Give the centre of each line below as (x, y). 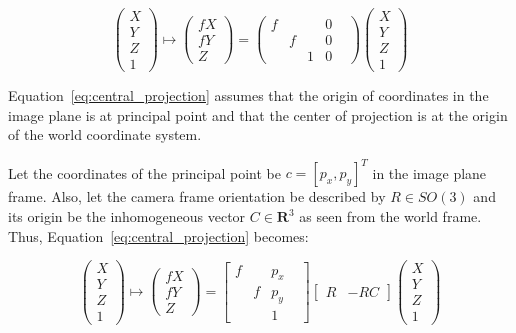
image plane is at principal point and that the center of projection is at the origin (258, 114)
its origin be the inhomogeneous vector (127, 216)
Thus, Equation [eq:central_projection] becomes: (158, 235)
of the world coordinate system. (105, 134)
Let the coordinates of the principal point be (144, 172)
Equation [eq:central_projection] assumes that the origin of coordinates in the (248, 95)
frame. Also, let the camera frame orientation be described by (197, 196)
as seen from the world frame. (390, 216)
